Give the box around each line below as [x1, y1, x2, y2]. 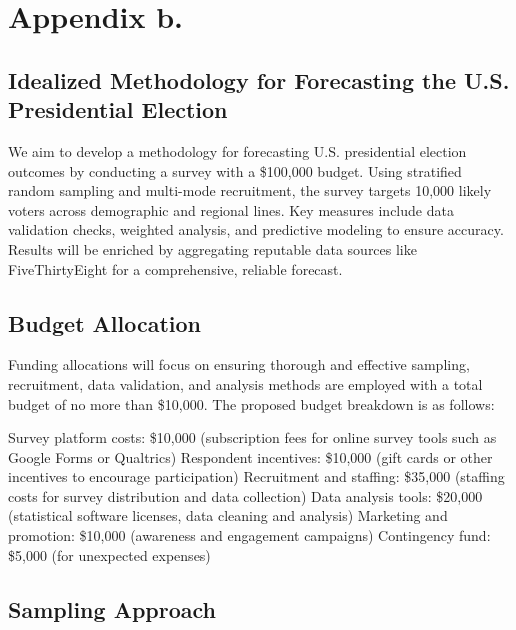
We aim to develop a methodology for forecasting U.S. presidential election [8, 140, 467, 161]
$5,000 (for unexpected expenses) [8, 544, 211, 565]
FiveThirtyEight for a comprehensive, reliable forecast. [8, 258, 343, 279]
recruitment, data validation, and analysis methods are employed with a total [8, 373, 483, 394]
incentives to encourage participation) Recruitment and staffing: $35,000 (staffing [8, 466, 505, 487]
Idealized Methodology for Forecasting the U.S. [8, 64, 510, 95]
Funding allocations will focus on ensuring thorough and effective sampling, [8, 354, 470, 375]
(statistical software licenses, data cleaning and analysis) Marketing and [8, 505, 448, 526]
